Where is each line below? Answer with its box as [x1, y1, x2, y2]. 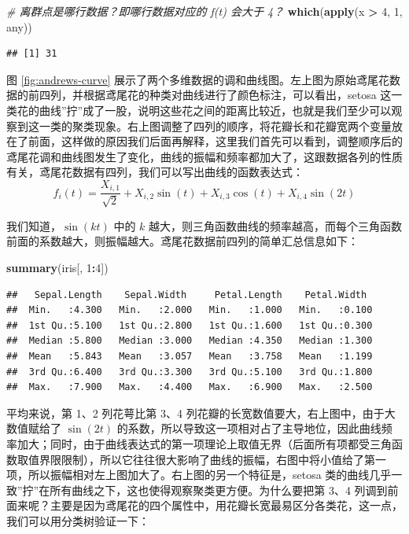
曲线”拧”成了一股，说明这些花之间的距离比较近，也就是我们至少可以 [39, 101, 392, 118]
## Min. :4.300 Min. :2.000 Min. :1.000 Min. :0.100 [6, 304, 373, 316]
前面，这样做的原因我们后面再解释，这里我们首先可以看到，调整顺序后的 [28, 133, 403, 149]
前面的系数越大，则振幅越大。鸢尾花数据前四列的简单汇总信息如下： [6, 233, 359, 249]
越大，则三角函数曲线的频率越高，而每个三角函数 [149, 217, 403, 234]
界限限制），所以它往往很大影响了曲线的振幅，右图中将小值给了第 [39, 451, 375, 467]
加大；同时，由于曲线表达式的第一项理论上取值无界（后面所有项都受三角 [17, 435, 392, 451]
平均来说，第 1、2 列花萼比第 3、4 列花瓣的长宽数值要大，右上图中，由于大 [6, 404, 396, 421]
